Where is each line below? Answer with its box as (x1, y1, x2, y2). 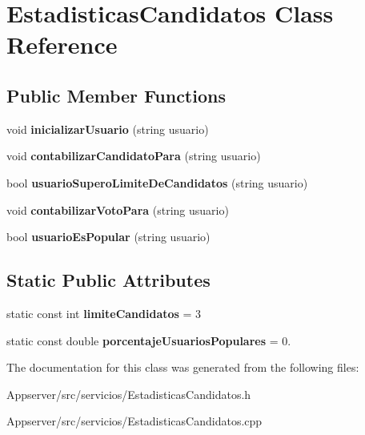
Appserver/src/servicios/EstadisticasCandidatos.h (6, 385, 251, 402)
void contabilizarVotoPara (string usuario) (6, 201, 229, 218)
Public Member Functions (6, 83, 226, 107)
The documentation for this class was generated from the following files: (6, 359, 359, 376)
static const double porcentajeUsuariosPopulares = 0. (6, 332, 291, 348)
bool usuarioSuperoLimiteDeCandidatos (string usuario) (6, 174, 308, 191)
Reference (6, 28, 118, 61)
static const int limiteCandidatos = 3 (6, 304, 202, 321)
